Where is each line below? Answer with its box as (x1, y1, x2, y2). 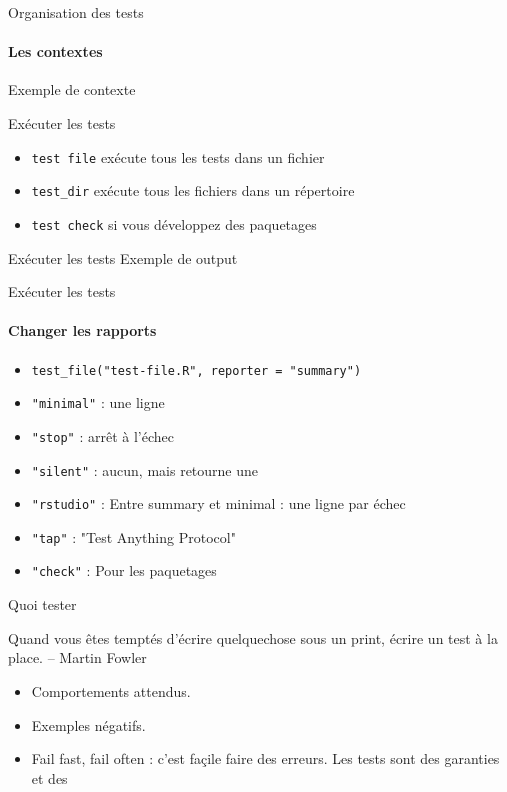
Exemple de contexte (8, 79, 136, 100)
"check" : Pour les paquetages (31, 560, 217, 581)
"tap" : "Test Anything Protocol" (31, 526, 236, 547)
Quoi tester (8, 594, 77, 615)
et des (31, 767, 68, 788)
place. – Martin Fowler (8, 647, 147, 668)
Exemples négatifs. (31, 714, 146, 735)
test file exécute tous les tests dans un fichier (31, 146, 325, 167)
